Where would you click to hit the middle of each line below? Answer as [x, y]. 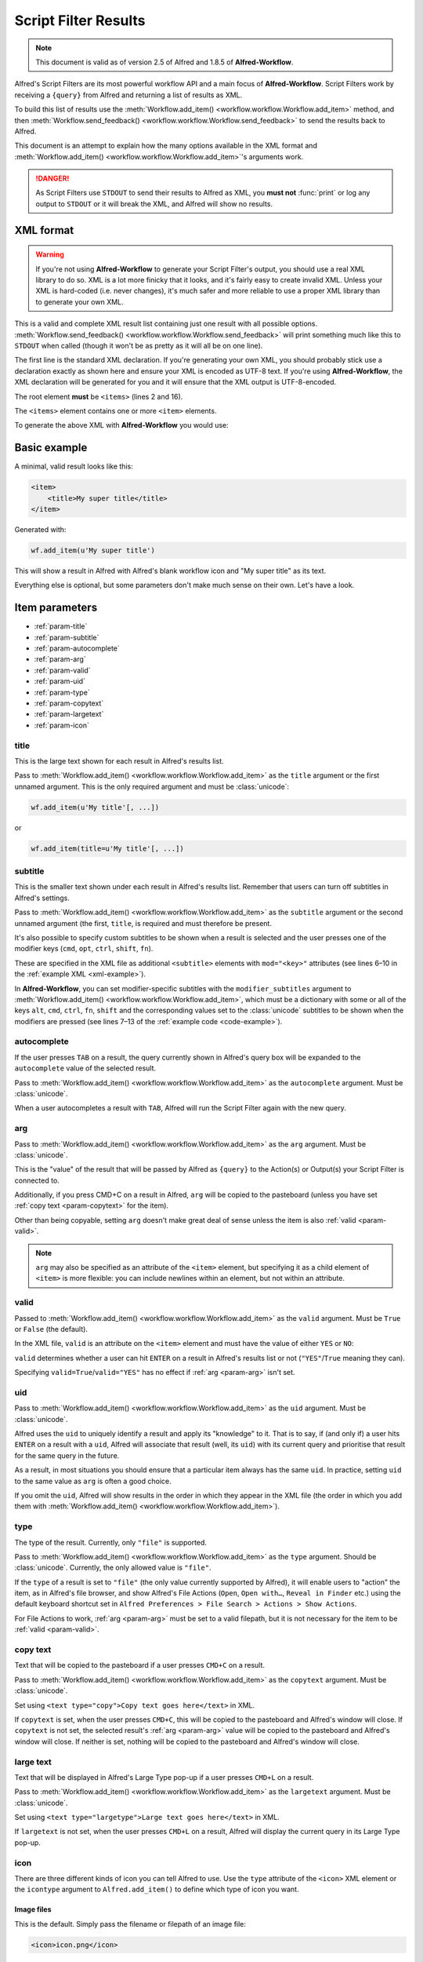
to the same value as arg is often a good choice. [93, 1481]
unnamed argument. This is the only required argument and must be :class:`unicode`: [152, 786]
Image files [33, 1909]
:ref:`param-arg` [60, 659]
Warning [50, 254]
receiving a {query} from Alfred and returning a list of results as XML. [128, 95]
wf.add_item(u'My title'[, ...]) [95, 807]
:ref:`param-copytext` [69, 703]
